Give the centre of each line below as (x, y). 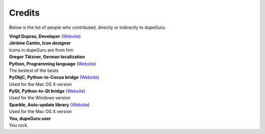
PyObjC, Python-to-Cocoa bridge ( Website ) (54, 77)
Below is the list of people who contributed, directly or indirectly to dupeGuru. (88, 27)
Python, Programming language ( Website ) (53, 64)
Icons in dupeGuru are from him (41, 50)
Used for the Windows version (40, 98)
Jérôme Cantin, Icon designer (40, 43)
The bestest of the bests (34, 70)
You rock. (19, 125)
